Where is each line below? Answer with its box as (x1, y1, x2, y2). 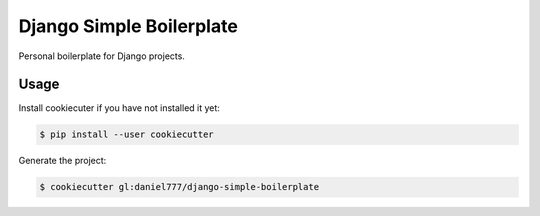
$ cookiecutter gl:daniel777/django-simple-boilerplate (39, 181, 320, 193)
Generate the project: (18, 155, 107, 167)
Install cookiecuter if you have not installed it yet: (18, 102, 220, 114)
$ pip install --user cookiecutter (39, 129, 214, 140)
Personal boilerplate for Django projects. (18, 50, 185, 62)
